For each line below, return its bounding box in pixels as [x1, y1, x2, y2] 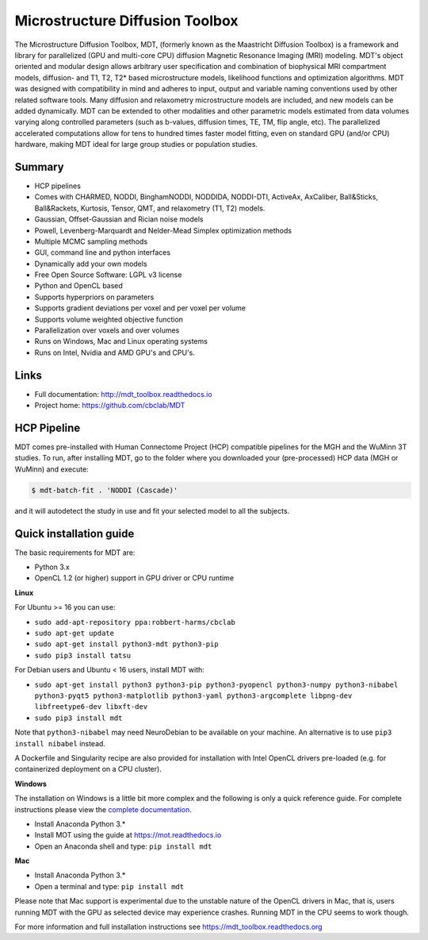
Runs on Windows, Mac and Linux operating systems [34, 337, 208, 346]
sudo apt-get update [34, 629, 115, 638]
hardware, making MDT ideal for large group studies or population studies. [14, 140, 258, 149]
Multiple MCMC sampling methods [34, 237, 148, 246]
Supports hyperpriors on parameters [34, 292, 155, 302]
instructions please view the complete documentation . [14, 804, 192, 814]
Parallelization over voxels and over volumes [34, 326, 180, 335]
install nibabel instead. [14, 738, 106, 748]
